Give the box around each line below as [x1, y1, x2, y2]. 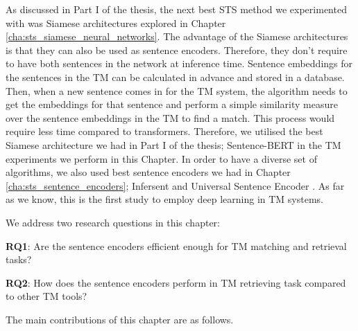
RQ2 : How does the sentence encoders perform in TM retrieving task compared [6, 275, 346, 289]
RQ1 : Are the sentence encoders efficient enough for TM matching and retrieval [6, 238, 347, 253]
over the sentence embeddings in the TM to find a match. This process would [6, 110, 335, 125]
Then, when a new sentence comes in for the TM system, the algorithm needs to [6, 83, 348, 98]
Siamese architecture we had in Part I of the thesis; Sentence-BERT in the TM [6, 137, 341, 152]
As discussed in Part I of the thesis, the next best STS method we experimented [6, 2, 347, 16]
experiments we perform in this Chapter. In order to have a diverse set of [6, 151, 317, 165]
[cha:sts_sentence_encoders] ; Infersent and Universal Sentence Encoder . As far [6, 178, 345, 193]
